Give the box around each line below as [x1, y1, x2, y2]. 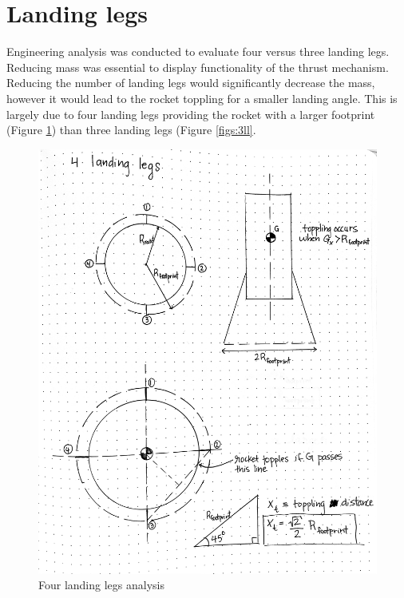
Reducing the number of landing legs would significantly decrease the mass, [6, 74, 375, 91]
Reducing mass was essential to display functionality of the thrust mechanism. [6, 58, 389, 75]
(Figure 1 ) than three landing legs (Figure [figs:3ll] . [6, 121, 256, 138]
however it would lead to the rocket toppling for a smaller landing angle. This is [6, 89, 398, 106]
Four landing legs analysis [38, 576, 164, 593]
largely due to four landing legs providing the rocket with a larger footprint [6, 105, 375, 122]
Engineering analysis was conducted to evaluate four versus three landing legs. [6, 43, 390, 60]
